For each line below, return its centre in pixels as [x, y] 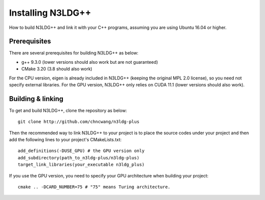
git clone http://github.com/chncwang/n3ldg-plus [79, 122]
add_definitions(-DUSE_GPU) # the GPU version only [81, 151]
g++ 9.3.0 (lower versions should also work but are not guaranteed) [90, 62]
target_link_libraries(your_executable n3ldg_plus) [81, 165]
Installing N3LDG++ [50, 13]
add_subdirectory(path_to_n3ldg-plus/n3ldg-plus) [79, 158]
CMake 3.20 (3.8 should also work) [57, 69]
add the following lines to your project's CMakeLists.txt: [66, 140]
